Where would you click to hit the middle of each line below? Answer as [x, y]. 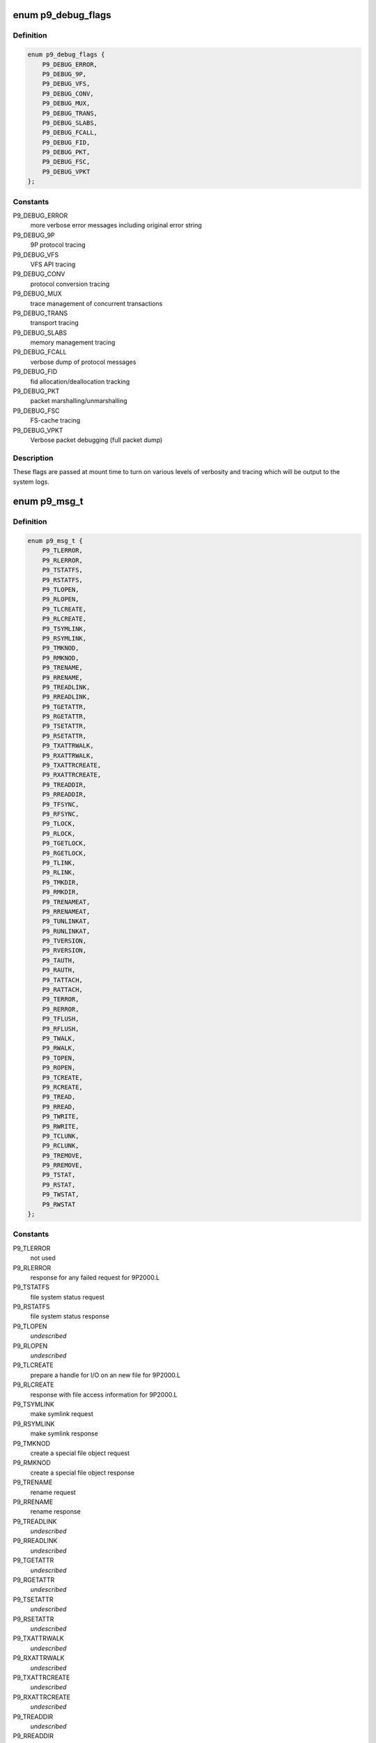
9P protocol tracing [58, 245]
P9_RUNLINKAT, [66, 931]
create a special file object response [83, 1472]
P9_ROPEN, [59, 1068]
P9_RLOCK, [59, 834]
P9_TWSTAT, [61, 1195]
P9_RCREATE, [63, 1087]
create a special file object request [80, 1453]
